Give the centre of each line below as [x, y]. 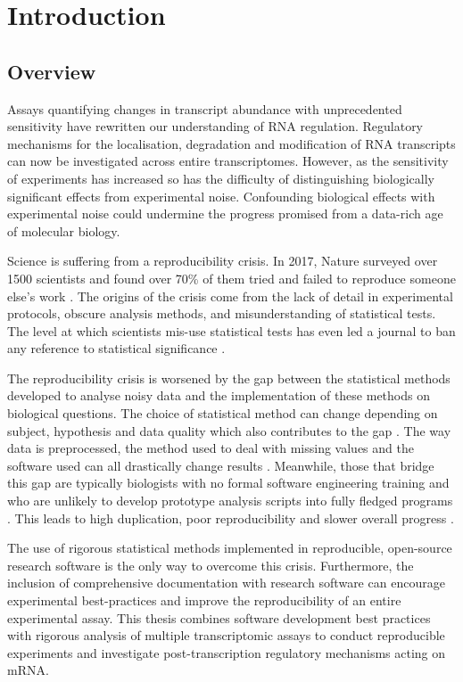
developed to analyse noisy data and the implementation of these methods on [219, 395]
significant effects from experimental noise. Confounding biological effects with [221, 196]
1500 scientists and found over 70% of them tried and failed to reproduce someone [231, 278]
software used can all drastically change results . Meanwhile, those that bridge [221, 465]
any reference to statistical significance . [116, 348]
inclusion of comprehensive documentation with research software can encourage [226, 583]
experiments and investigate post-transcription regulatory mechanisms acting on [227, 652]
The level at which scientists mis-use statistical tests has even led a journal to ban [231, 330]
